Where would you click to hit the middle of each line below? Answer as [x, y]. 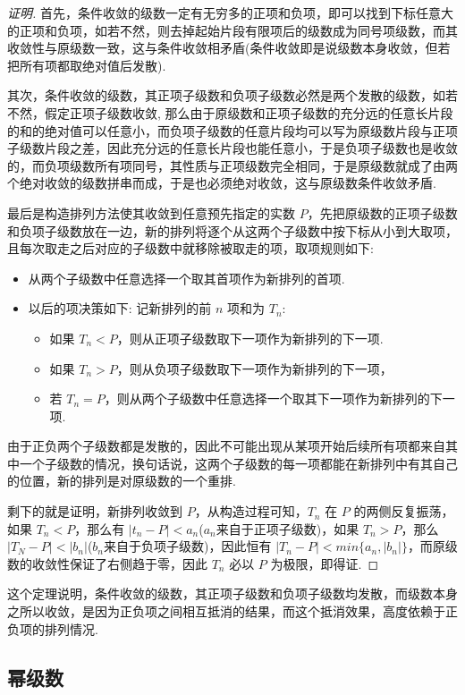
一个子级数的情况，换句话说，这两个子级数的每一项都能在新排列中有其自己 [238, 463]
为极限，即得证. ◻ [325, 563]
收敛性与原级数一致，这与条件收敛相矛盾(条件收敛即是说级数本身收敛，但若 [229, 48]
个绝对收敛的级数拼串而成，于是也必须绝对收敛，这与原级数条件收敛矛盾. [222, 183]
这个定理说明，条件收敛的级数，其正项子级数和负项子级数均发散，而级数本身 [232, 593]
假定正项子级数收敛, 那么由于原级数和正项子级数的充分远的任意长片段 [249, 112]
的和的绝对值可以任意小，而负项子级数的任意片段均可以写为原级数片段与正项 [232, 130]
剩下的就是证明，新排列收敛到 [95, 511]
